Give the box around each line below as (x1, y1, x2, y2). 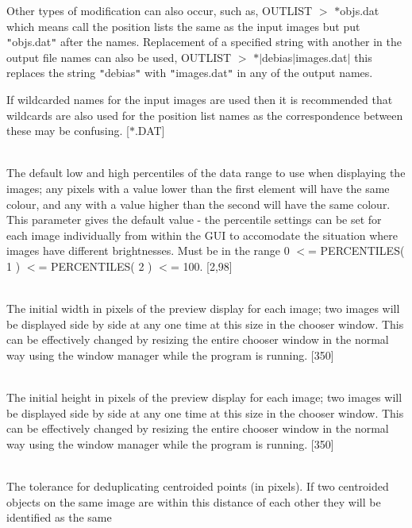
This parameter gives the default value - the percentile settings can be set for (6, 211, 382, 228)
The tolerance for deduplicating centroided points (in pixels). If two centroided (6, 478, 389, 495)
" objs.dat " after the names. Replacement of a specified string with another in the (6, 33, 402, 50)
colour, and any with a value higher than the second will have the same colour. (6, 195, 391, 212)
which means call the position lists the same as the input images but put (6, 17, 360, 34)
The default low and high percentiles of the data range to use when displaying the (6, 164, 406, 181)
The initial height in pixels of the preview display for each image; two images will (6, 389, 402, 406)
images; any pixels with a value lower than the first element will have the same (6, 180, 390, 197)
